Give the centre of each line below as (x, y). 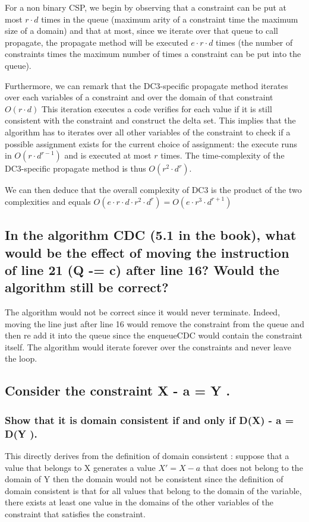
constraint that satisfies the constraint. (75, 513)
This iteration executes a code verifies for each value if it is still (157, 108)
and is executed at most (108, 155)
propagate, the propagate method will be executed (97, 42)
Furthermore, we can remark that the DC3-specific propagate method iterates (146, 85)
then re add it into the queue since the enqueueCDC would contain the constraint (154, 335)
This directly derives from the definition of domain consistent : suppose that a (147, 455)
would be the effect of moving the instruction (147, 252)
